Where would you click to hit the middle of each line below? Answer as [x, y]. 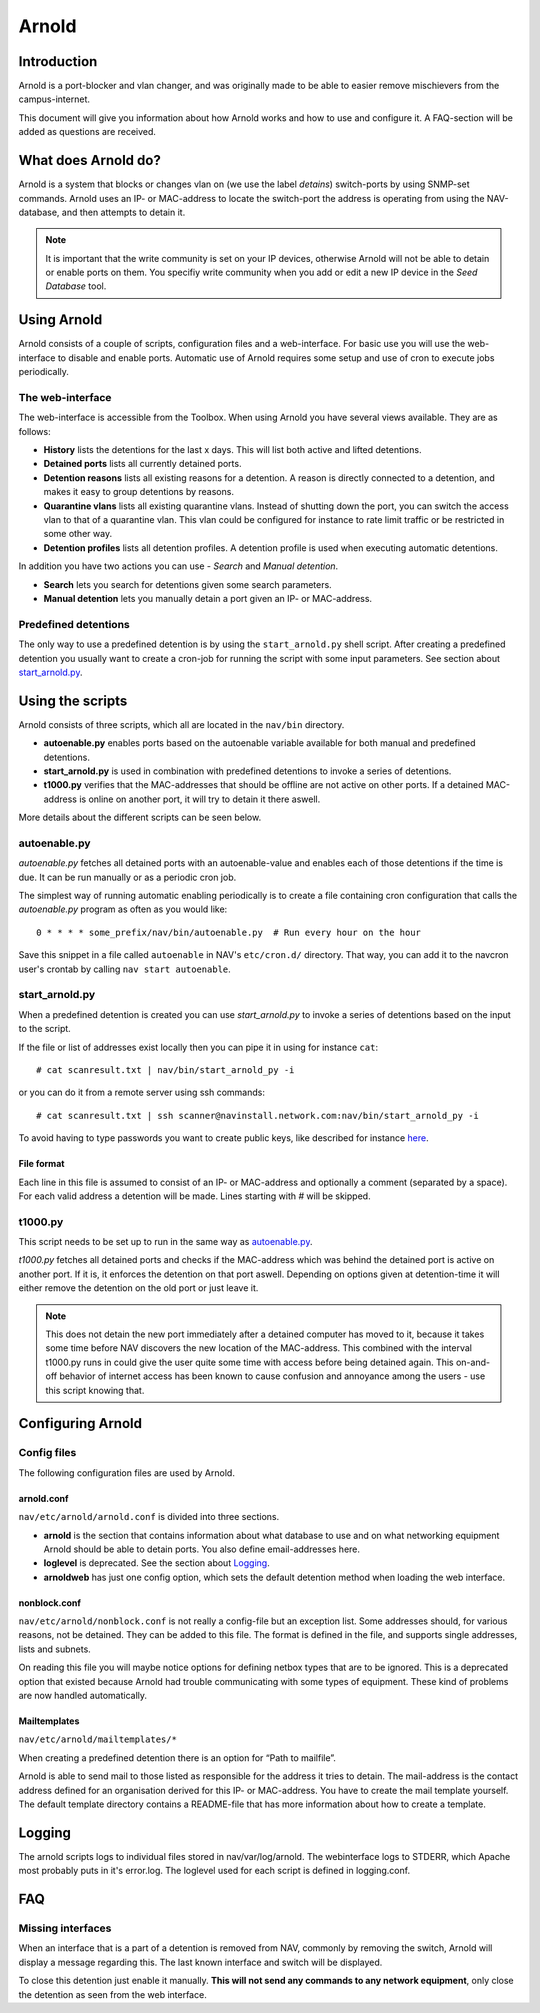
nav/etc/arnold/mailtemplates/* [97, 1739]
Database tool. [76, 286]
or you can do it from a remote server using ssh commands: [141, 1092]
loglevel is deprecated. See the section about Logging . [156, 1563]
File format [41, 1164]
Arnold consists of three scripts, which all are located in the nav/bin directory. [181, 724]
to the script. [45, 1029]
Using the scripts [73, 700]
